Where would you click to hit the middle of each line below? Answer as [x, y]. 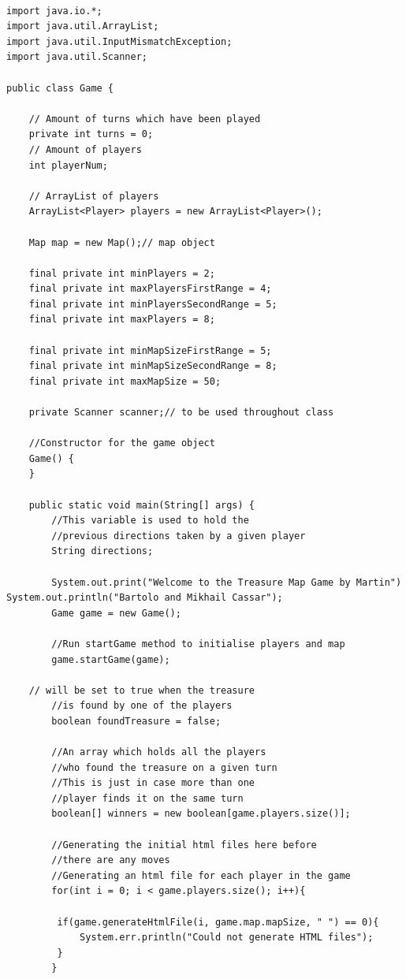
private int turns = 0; [91, 134]
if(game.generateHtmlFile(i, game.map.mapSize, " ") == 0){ [218, 922]
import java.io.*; [54, 11]
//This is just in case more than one [153, 783]
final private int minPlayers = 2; [122, 273]
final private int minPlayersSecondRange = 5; [153, 304]
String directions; [102, 551]
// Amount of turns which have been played [145, 119]
